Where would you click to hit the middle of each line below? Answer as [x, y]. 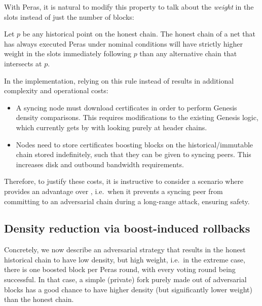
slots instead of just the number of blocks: [69, 16]
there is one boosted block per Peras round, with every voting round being [120, 269]
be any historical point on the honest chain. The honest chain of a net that [139, 34]
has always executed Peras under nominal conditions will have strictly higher [123, 43]
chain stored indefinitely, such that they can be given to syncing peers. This [134, 154]
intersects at [23, 63]
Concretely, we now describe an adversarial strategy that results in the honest [125, 250]
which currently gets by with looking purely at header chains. [111, 127]
